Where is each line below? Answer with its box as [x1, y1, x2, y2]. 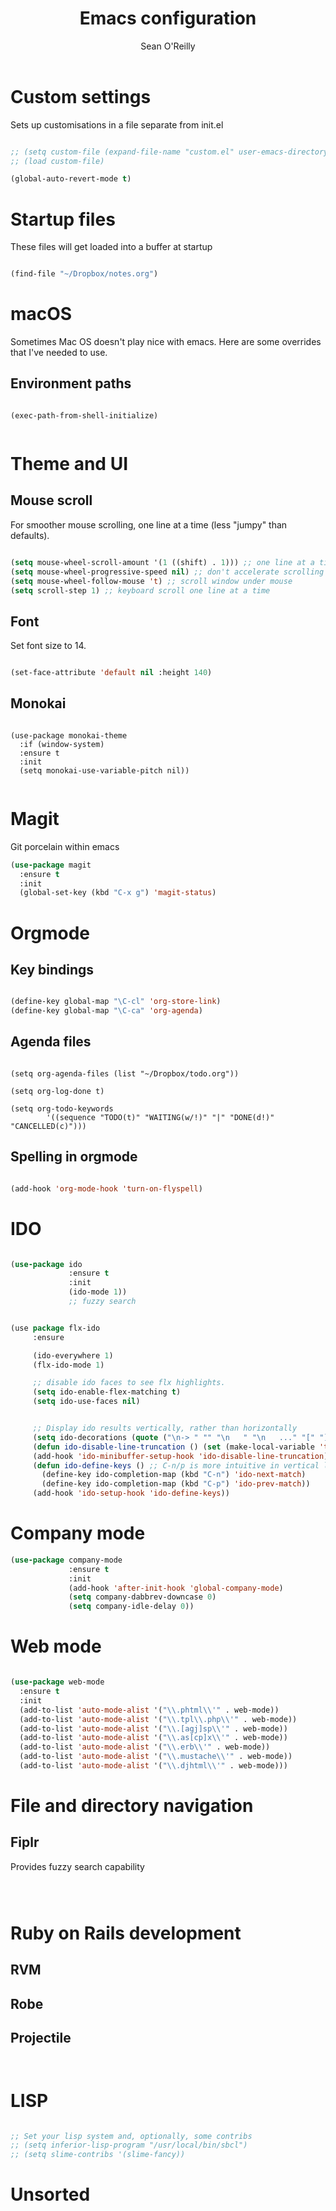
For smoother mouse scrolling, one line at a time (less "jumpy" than [10, 518, 288, 531]
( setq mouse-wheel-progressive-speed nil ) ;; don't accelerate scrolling [10, 567, 325, 577]
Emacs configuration [79, 7, 257, 30]
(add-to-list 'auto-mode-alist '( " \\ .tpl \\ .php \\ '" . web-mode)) [19, 1714, 298, 1724]
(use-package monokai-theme [10, 730, 128, 741]
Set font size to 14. [10, 640, 87, 652]
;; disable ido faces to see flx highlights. [32, 1378, 226, 1388]
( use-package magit [10, 860, 92, 870]
